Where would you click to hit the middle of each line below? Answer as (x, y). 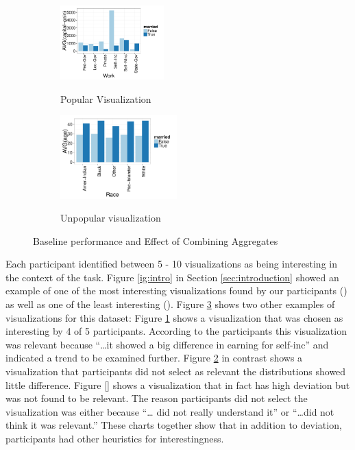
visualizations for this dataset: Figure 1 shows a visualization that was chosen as (174, 317)
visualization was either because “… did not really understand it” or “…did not (170, 411)
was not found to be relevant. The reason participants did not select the (157, 398)
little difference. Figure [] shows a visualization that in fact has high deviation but (178, 384)
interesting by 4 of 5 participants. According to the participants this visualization (176, 331)
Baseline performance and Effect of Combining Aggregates (156, 240)
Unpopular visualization (111, 218)
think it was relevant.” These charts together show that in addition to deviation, (174, 425)
